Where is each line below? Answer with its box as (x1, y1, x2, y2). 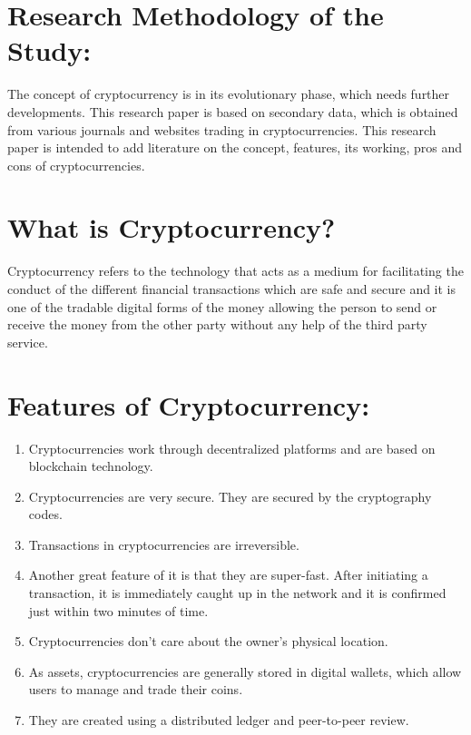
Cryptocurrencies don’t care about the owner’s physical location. (28, 632, 388, 651)
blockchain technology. (28, 456, 153, 475)
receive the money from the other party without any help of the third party (7, 315, 427, 334)
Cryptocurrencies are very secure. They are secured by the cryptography (28, 486, 432, 505)
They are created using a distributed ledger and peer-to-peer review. (28, 710, 409, 730)
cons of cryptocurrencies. (7, 155, 145, 174)
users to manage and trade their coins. (28, 680, 243, 699)
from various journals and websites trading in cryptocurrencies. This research (7, 120, 437, 139)
